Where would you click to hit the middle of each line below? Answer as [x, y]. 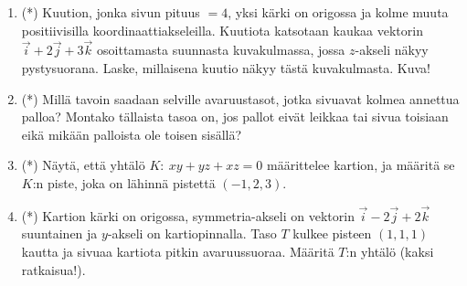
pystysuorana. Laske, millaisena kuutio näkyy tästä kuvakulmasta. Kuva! [226, 68]
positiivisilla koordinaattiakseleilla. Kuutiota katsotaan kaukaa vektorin [222, 30]
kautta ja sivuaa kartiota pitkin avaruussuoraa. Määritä [178, 251]
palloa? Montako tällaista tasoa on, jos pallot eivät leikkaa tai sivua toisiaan [235, 117]
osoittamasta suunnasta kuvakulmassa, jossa [221, 50]
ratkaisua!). [53, 269]
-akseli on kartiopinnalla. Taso [192, 233]
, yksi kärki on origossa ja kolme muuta [338, 12]
